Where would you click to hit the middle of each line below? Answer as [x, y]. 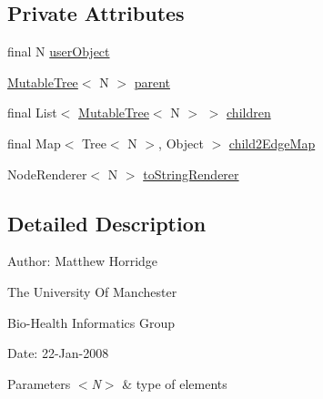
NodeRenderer [47, 174]
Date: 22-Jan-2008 [58, 353]
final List [32, 113]
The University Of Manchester [92, 291]
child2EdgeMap [272, 143]
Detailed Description [107, 223]
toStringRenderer [191, 174]
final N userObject [59, 51]
